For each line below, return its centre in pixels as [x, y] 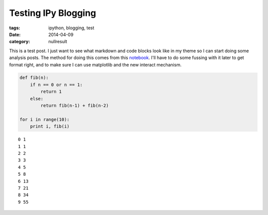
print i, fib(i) [50, 126]
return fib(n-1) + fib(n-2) [75, 106]
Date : [15, 34]
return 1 [51, 92]
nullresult [58, 42]
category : [20, 42]
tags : [15, 28]
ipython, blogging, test [71, 28]
